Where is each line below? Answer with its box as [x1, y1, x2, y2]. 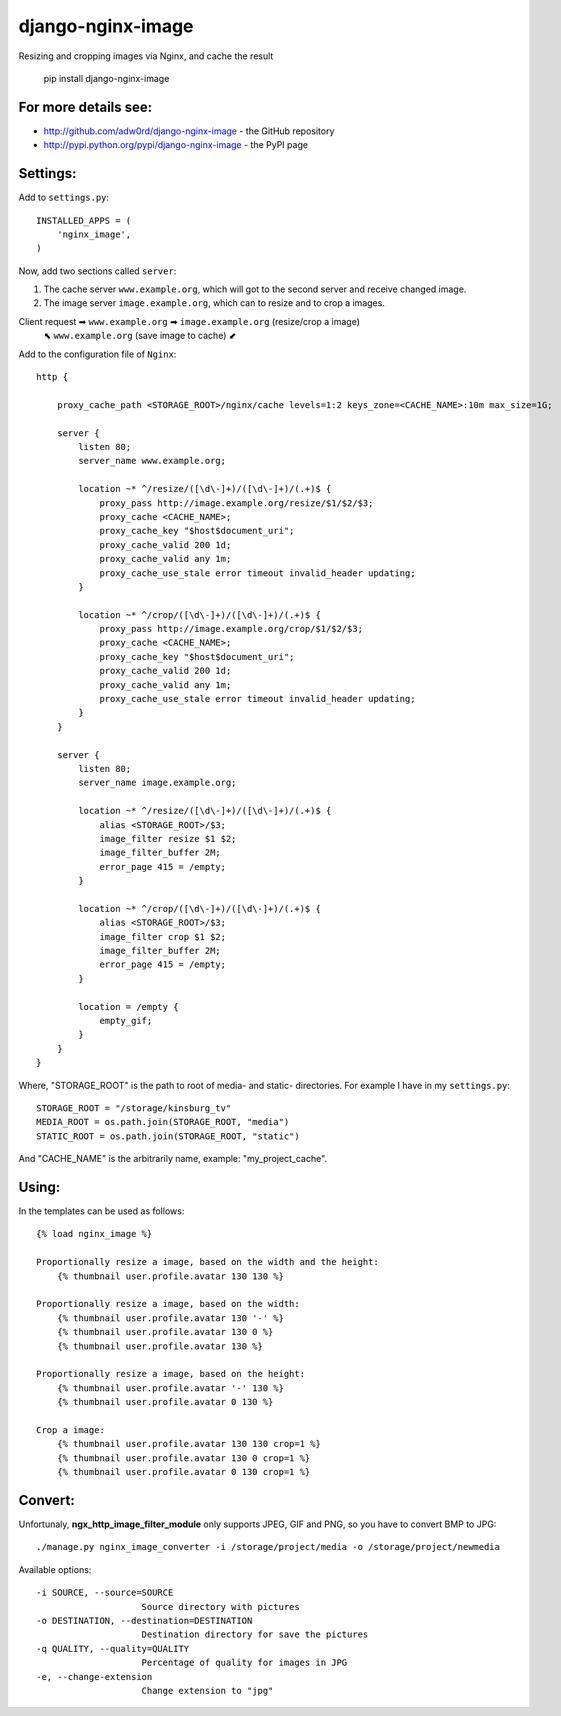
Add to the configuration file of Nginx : [18, 348, 177, 360]
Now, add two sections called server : [18, 265, 177, 277]
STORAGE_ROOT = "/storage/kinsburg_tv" [36, 1102, 232, 1114]
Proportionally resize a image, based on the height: [36, 1368, 305, 1380]
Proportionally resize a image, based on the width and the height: [36, 1256, 379, 1268]
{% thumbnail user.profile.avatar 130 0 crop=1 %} [56, 1452, 311, 1464]
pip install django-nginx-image [43, 72, 170, 84]
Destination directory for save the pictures [141, 1629, 369, 1640]
